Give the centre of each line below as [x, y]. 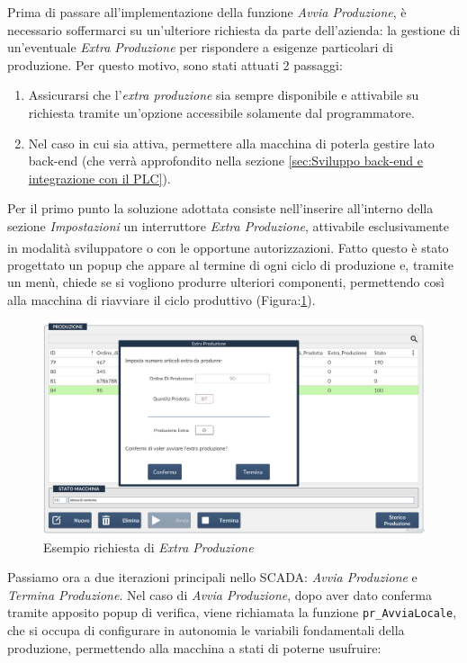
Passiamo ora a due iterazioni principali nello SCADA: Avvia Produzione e [212, 577]
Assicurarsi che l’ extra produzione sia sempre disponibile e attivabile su [224, 95]
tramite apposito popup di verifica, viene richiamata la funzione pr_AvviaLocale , [232, 612]
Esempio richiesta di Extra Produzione [148, 547]
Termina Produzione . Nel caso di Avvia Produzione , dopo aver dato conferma [220, 594]
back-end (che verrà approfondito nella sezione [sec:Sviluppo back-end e [225, 161]
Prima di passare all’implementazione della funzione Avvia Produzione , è [207, 12]
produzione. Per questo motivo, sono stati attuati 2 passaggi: [175, 64]
